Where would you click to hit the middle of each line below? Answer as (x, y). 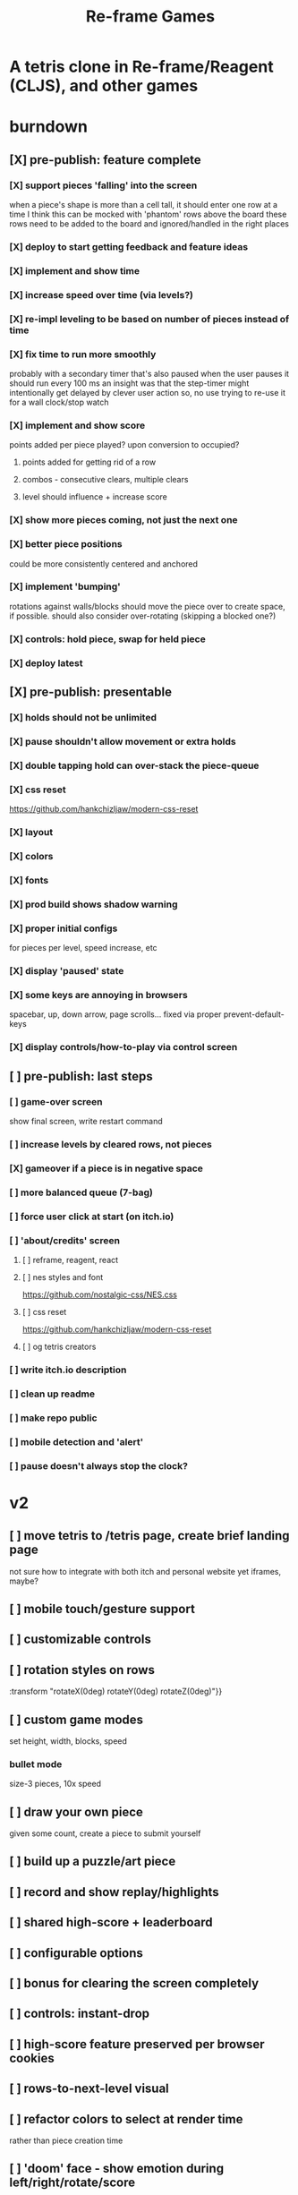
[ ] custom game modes (77, 1719)
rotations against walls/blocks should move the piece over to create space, (147, 606)
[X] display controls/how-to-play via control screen (123, 1047)
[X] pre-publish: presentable (91, 692)
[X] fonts (29, 880)
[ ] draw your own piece (76, 1811)
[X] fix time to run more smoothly (83, 354)
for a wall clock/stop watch (59, 402)
